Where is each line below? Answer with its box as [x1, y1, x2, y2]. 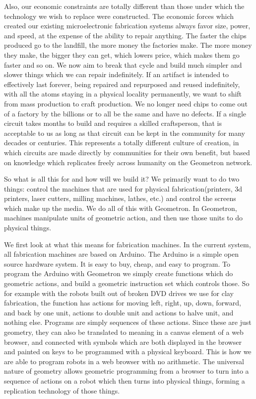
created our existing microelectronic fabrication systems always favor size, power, [4, 20, 251, 31]
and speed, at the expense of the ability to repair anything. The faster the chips [4, 30, 247, 40]
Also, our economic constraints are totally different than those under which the [4, 1, 245, 11]
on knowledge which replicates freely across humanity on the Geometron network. [4, 157, 253, 167]
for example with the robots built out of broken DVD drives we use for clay [4, 288, 234, 298]
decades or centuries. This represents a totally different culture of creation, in [4, 137, 239, 148]
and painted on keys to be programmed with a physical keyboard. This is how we [4, 346, 252, 357]
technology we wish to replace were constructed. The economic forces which [4, 10, 234, 21]
